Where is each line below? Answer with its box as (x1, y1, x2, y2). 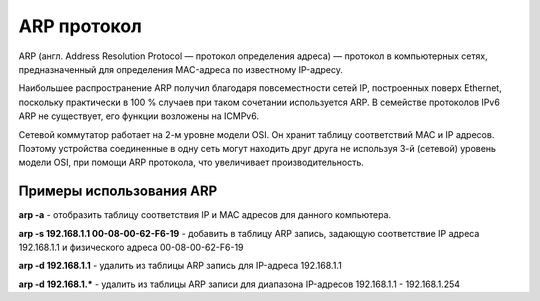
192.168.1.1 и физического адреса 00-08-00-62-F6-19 (18, 241, 244, 253)
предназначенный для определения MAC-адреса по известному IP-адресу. (18, 63, 344, 75)
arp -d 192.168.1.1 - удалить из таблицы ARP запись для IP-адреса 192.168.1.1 (18, 260, 342, 272)
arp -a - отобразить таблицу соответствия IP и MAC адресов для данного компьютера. (18, 209, 392, 221)
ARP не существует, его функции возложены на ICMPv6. (18, 110, 260, 122)
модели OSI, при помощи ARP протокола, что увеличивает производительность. (18, 156, 364, 169)
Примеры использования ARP (18, 183, 218, 200)
